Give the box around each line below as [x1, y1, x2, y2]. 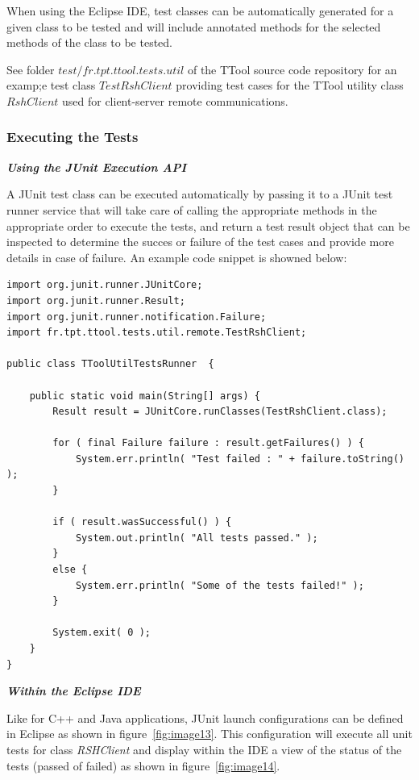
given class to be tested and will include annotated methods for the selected [6, 18, 381, 35]
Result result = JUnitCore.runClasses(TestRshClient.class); [52, 406, 388, 418]
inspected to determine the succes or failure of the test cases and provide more [6, 233, 394, 250]
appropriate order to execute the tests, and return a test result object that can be [6, 217, 410, 234]
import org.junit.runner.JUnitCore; [6, 279, 203, 291]
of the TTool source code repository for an [187, 60, 397, 77]
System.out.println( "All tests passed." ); [75, 532, 318, 544]
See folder [6, 60, 55, 77]
